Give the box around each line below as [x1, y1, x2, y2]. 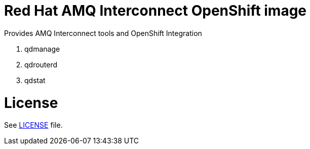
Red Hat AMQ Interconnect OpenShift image [4, 2, 307, 19]
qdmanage [24, 44, 60, 53]
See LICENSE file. [4, 121, 63, 130]
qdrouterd [24, 60, 58, 69]
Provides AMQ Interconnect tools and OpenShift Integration [4, 28, 202, 38]
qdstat [24, 76, 46, 85]
